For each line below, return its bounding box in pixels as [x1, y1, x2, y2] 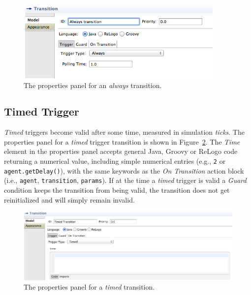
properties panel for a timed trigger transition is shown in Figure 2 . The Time [4, 136, 240, 147]
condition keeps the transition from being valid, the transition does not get [4, 185, 230, 195]
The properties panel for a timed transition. [24, 282, 155, 292]
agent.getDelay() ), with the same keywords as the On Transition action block [4, 165, 244, 176]
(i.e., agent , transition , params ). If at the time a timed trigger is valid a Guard [4, 175, 247, 185]
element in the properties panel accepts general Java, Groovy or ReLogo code [4, 146, 238, 156]
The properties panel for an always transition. [24, 80, 162, 90]
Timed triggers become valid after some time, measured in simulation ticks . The [4, 127, 245, 137]
